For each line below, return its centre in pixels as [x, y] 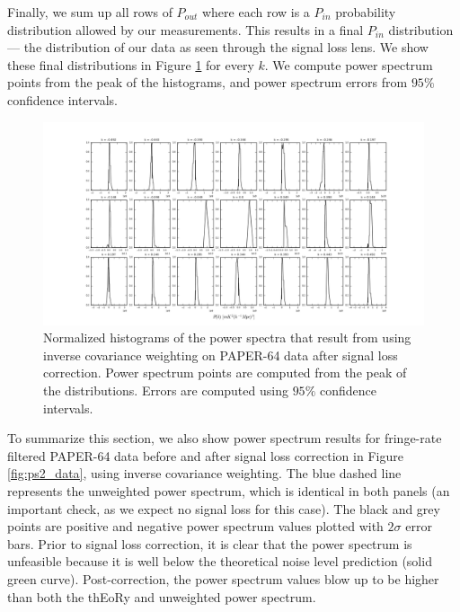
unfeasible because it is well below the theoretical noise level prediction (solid [220, 561]
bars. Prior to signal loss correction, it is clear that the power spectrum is [210, 543]
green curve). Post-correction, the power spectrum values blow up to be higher [223, 578]
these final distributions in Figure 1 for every [131, 64]
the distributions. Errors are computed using [166, 390]
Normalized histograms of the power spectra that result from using [227, 337]
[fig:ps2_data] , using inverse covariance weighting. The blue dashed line [204, 473]
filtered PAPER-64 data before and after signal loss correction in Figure [205, 455]
